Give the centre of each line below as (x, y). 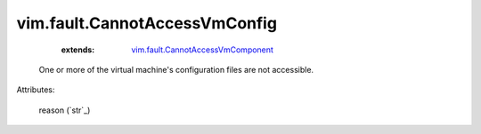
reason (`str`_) (65, 110)
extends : (78, 50)
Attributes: (36, 90)
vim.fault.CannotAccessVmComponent (202, 50)
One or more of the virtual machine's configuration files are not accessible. (176, 69)
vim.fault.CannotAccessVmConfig (147, 23)
